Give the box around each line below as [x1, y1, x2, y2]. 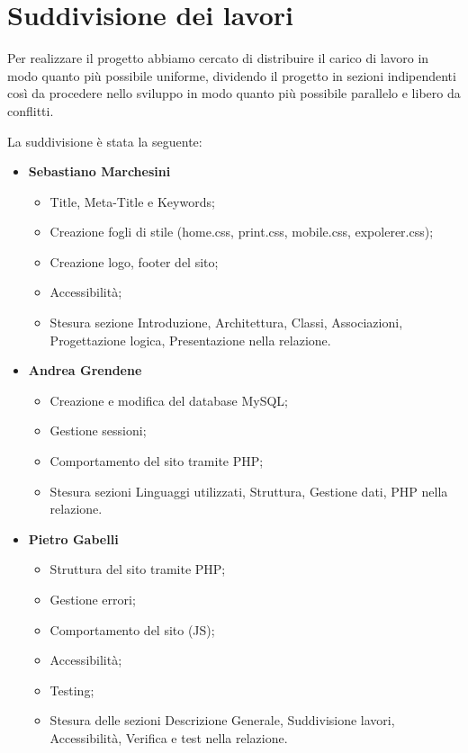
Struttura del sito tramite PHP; [49, 560, 226, 578]
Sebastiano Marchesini [28, 162, 171, 181]
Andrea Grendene [28, 361, 142, 380]
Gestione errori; [49, 590, 136, 608]
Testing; [49, 680, 94, 699]
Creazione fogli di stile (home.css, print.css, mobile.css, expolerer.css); [49, 222, 434, 241]
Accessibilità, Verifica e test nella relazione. [49, 728, 288, 747]
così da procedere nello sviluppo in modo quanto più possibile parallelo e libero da [7, 84, 461, 103]
